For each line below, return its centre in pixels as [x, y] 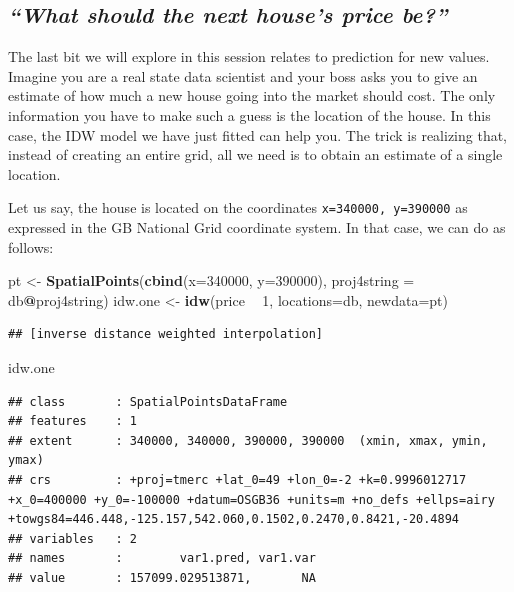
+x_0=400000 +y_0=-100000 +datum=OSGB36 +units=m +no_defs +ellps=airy [251, 499]
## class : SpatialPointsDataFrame [148, 401]
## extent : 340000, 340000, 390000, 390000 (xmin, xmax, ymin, [248, 440]
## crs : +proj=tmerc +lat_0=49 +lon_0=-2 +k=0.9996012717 [237, 479]
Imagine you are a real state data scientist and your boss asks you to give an [243, 75]
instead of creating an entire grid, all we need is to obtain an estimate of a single [255, 154]
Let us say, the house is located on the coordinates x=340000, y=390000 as [238, 207]
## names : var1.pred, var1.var [162, 558]
